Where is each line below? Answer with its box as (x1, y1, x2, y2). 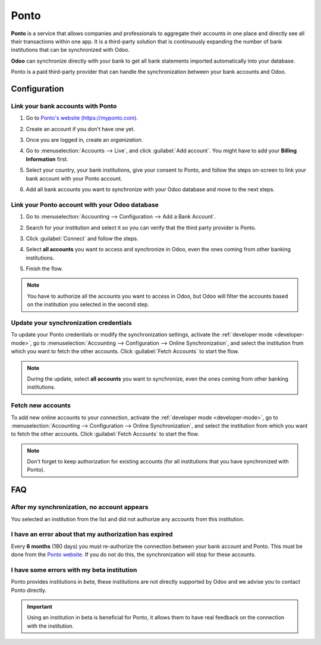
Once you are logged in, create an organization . (26, 136, 143, 144)
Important (27, 603, 53, 610)
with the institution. (27, 622, 74, 630)
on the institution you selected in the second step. (27, 301, 150, 308)
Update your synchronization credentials (11, 319, 132, 327)
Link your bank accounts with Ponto (11, 102, 117, 110)
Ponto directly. (11, 587, 47, 594)
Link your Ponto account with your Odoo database (11, 200, 159, 208)
